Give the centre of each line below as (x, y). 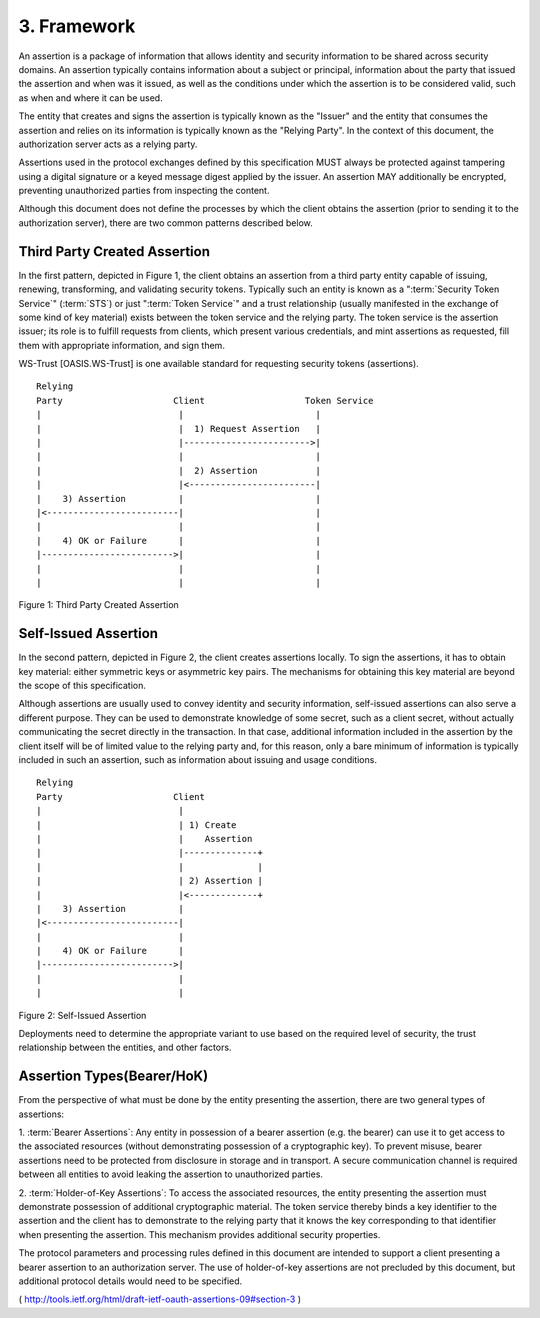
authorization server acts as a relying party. (108, 144)
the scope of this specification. (82, 686)
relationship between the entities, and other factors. (125, 1047)
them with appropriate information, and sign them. (121, 345)
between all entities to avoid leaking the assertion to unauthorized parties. (171, 1174)
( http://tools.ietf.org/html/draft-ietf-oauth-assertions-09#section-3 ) (160, 1299)
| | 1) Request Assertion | (179, 428)
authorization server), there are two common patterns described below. (166, 222)
